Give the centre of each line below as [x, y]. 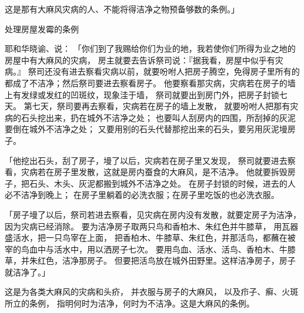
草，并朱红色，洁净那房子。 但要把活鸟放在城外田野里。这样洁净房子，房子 [150, 260]
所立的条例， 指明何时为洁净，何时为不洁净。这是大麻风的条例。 [130, 303]
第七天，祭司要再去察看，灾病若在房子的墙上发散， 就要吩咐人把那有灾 [161, 106]
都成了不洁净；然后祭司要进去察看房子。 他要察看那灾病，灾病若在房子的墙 [150, 83]
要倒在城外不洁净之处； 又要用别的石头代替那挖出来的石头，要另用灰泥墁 [146, 129]
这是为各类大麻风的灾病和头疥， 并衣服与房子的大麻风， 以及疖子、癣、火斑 [152, 292]
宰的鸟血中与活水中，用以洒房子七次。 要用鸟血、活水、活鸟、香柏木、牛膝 [150, 249]
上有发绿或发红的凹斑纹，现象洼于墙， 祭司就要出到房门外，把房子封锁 [142, 94]
